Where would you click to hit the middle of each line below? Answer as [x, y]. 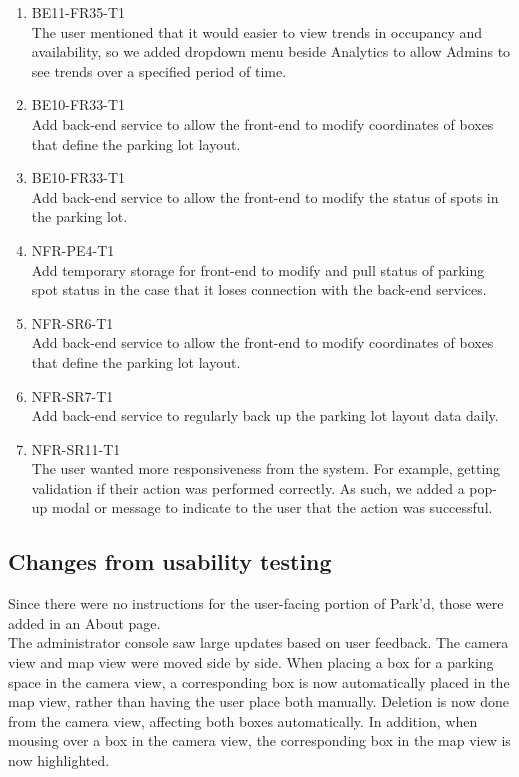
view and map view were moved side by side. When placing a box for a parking [251, 662]
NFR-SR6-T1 [72, 322]
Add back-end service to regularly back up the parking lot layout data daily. [265, 415]
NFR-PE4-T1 [73, 249]
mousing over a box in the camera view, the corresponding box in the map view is [259, 740]
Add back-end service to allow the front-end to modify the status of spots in [265, 196]
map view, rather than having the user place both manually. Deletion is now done [258, 701]
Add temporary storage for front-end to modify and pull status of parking [258, 269]
